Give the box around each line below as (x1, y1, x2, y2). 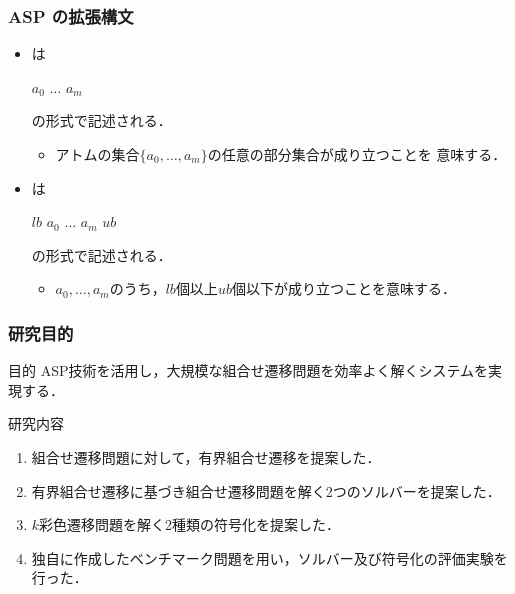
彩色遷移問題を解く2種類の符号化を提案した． (39, 514, 341, 535)
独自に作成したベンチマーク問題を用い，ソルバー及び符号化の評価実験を (31, 547, 508, 568)
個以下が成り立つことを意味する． (231, 278, 456, 299)
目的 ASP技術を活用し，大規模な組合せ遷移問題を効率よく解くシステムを (8, 360, 489, 381)
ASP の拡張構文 (8, 3, 134, 28)
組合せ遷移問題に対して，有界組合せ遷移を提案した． (31, 446, 381, 467)
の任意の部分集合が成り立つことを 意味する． (207, 144, 507, 164)
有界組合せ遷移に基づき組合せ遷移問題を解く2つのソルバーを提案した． (31, 480, 501, 501)
